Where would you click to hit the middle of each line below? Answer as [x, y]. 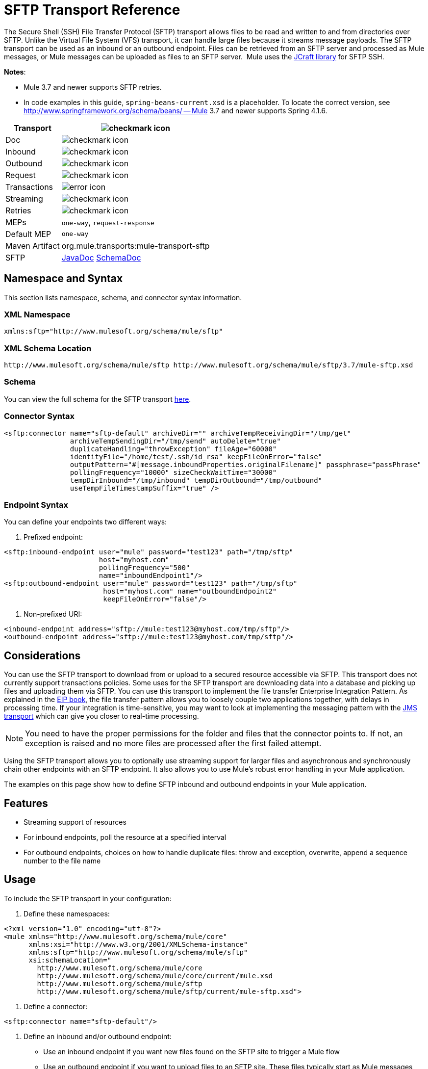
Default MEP [28, 234]
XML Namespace [37, 314]
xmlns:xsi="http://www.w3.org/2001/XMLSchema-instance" [138, 944]
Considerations [42, 655]
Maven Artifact [33, 246]
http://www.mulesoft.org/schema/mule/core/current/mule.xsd [155, 976]
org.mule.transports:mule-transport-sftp [136, 246]
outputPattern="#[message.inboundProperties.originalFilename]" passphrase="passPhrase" [246, 464]
